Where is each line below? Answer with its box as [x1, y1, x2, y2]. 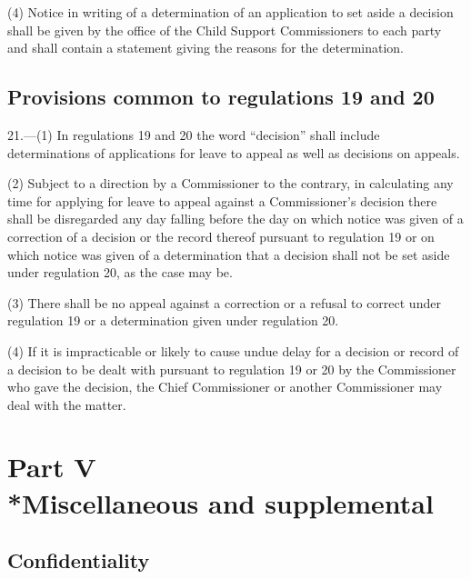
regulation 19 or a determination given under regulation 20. [7, 311, 339, 330]
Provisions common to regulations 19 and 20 [7, 83, 435, 111]
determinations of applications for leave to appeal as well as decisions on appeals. [7, 143, 460, 162]
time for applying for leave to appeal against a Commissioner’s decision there [7, 191, 437, 210]
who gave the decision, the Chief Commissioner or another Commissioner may [7, 377, 443, 396]
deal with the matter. [7, 394, 126, 414]
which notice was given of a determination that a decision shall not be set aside [7, 245, 450, 264]
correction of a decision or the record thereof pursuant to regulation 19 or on [7, 226, 435, 245]
